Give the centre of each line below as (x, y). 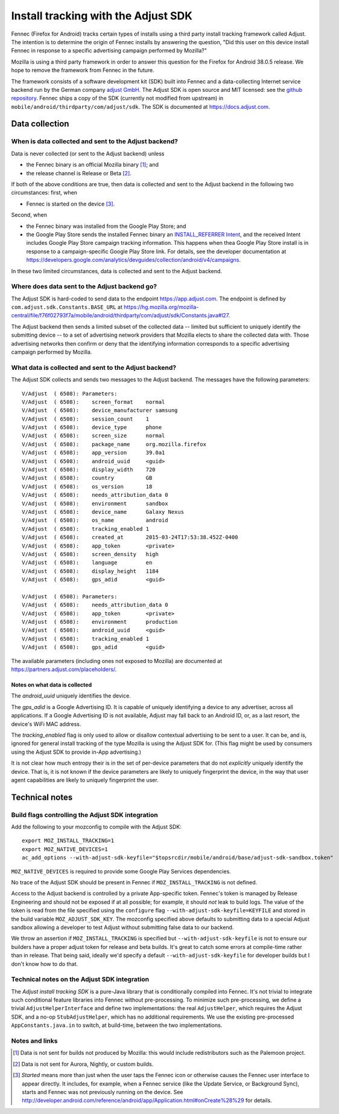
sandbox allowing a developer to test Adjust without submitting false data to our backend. (122, 927)
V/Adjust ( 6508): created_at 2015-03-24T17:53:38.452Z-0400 (130, 537)
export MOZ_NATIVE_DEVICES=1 (65, 849)
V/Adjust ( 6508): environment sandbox (95, 504)
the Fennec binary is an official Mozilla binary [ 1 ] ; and (93, 165)
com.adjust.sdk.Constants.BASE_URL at (67, 307)
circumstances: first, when (44, 193)
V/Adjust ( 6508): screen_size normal (93, 436)
